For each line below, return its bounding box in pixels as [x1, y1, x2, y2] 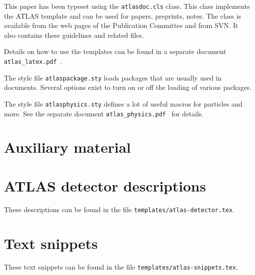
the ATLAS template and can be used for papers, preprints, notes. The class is [4, 10, 241, 21]
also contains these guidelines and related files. [4, 29, 144, 40]
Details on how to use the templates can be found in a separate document [4, 46, 227, 56]
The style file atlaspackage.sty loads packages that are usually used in [4, 72, 222, 82]
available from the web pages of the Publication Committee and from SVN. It [4, 20, 238, 30]
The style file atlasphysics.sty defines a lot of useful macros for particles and [4, 98, 243, 109]
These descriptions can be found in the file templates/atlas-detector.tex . [4, 204, 235, 214]
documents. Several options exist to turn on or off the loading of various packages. [4, 82, 252, 92]
